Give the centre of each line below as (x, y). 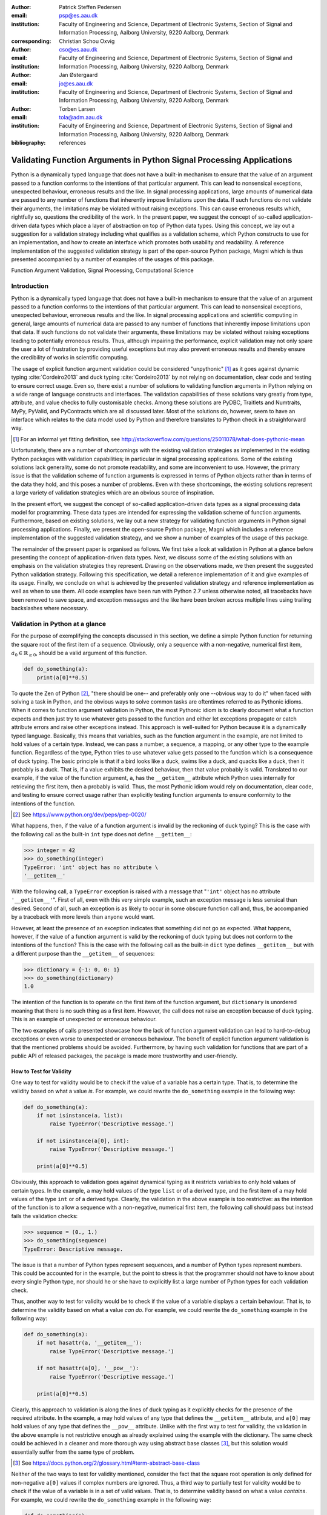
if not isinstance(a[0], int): (83, 1141)
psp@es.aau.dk (78, 16)
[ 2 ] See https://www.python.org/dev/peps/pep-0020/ (80, 814)
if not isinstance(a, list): (80, 1115)
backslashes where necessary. (50, 608)
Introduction (30, 286)
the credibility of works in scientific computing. (70, 358)
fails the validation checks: (45, 1216)
